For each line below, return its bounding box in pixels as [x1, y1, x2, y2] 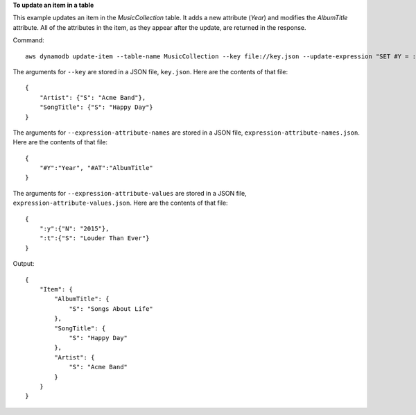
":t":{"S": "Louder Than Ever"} [39, 235, 150, 242]
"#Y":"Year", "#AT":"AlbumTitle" [39, 164, 154, 172]
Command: [12, 36, 44, 44]
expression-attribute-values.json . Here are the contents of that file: [12, 198, 228, 207]
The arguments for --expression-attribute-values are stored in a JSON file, [12, 189, 248, 197]
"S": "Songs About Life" [69, 305, 154, 312]
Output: [12, 260, 35, 268]
